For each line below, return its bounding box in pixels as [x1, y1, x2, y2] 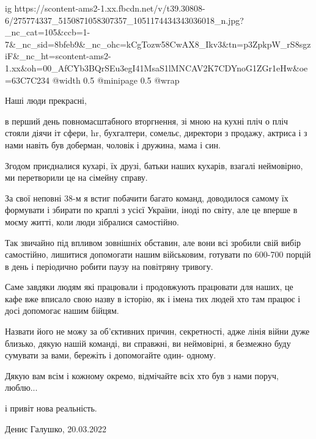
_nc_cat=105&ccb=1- [5, 26, 90, 38]
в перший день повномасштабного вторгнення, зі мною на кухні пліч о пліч [5, 114, 288, 127]
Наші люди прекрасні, [5, 94, 87, 107]
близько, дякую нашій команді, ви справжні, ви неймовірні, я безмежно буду [5, 336, 291, 349]
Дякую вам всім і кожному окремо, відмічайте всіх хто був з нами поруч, [5, 369, 279, 382]
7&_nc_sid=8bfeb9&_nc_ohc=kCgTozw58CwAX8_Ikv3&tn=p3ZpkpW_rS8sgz [5, 37, 311, 50]
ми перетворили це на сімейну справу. [5, 171, 148, 184]
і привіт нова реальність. [5, 402, 97, 415]
